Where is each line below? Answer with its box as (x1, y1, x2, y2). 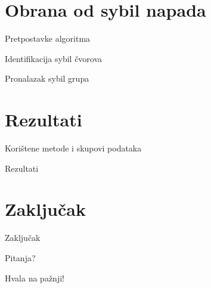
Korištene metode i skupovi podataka (5, 142, 142, 154)
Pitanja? (5, 251, 36, 264)
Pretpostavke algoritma (5, 32, 91, 45)
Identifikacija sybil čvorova (5, 52, 103, 64)
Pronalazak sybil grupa (5, 72, 89, 85)
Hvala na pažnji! (5, 271, 64, 284)
